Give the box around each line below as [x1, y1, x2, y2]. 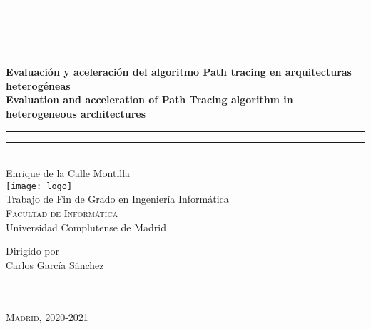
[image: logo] [6, 181, 73, 191]
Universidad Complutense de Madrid [6, 219, 167, 234]
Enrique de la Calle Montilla [6, 166, 131, 181]
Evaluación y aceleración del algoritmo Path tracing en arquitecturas [6, 64, 352, 79]
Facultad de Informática [6, 206, 118, 220]
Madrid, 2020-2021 [6, 309, 88, 324]
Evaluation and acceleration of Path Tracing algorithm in [6, 92, 293, 107]
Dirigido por [6, 243, 59, 258]
